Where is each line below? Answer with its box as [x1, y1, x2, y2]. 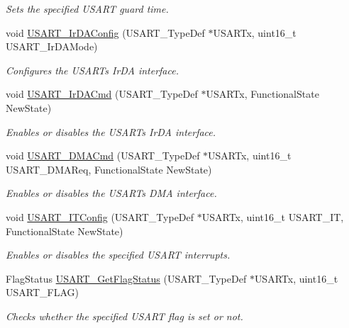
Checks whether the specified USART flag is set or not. [6, 308, 243, 323]
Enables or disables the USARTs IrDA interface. [6, 124, 216, 139]
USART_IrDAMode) [6, 39, 98, 54]
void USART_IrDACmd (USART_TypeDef [6, 86, 198, 101]
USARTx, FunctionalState [206, 86, 319, 101]
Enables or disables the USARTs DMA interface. [6, 186, 217, 200]
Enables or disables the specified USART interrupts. [6, 247, 231, 262]
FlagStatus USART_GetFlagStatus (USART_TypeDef [6, 271, 247, 285]
